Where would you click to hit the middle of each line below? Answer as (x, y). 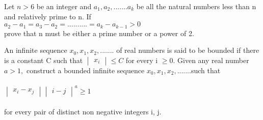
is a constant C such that (44, 60)
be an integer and (64, 6)
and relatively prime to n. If (48, 16)
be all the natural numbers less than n (196, 6)
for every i (142, 60)
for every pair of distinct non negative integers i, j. (83, 112)
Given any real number (213, 60)
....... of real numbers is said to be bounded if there (180, 50)
